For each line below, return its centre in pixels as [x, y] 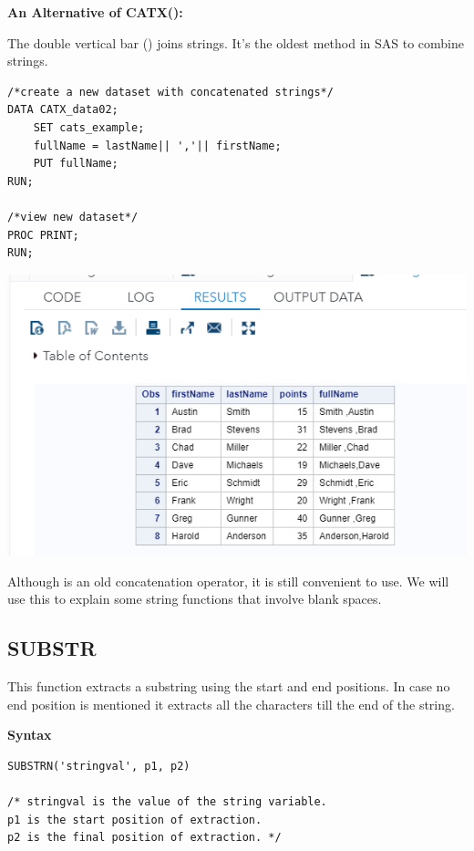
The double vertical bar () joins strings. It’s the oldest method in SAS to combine [236, 42]
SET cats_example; [89, 127]
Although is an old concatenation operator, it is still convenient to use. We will [228, 581]
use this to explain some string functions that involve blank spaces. [195, 599]
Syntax [30, 735]
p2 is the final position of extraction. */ [144, 838]
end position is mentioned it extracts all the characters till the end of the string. [231, 704]
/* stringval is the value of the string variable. [167, 802]
